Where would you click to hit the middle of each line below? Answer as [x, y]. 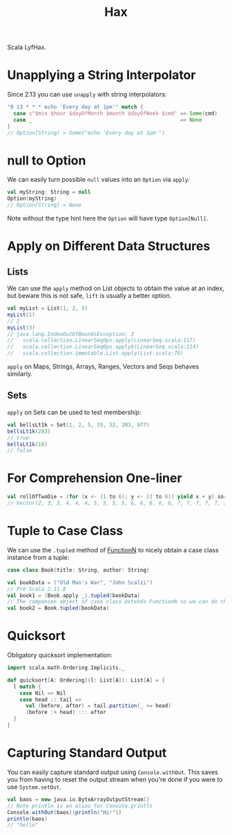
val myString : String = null [49, 192]
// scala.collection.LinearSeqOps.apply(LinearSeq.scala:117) [101, 340]
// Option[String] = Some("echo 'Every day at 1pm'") [86, 133]
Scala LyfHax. [27, 47]
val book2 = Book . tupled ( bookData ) [58, 608]
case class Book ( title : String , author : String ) [78, 570]
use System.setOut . [34, 787]
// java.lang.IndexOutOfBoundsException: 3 [71, 334]
